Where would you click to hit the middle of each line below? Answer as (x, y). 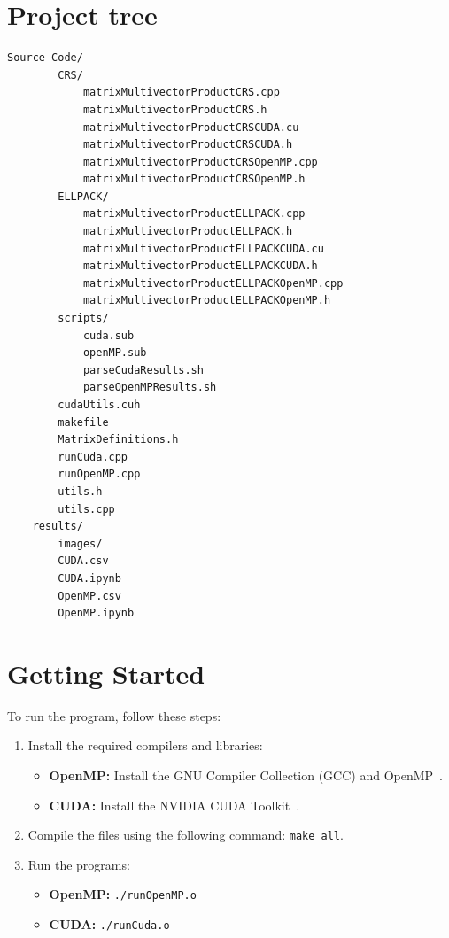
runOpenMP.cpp (99, 474)
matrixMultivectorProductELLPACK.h (188, 232)
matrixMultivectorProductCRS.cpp (181, 93)
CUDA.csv (83, 561)
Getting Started (106, 673)
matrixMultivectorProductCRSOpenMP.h (194, 179)
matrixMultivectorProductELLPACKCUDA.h (200, 266)
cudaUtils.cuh (99, 405)
